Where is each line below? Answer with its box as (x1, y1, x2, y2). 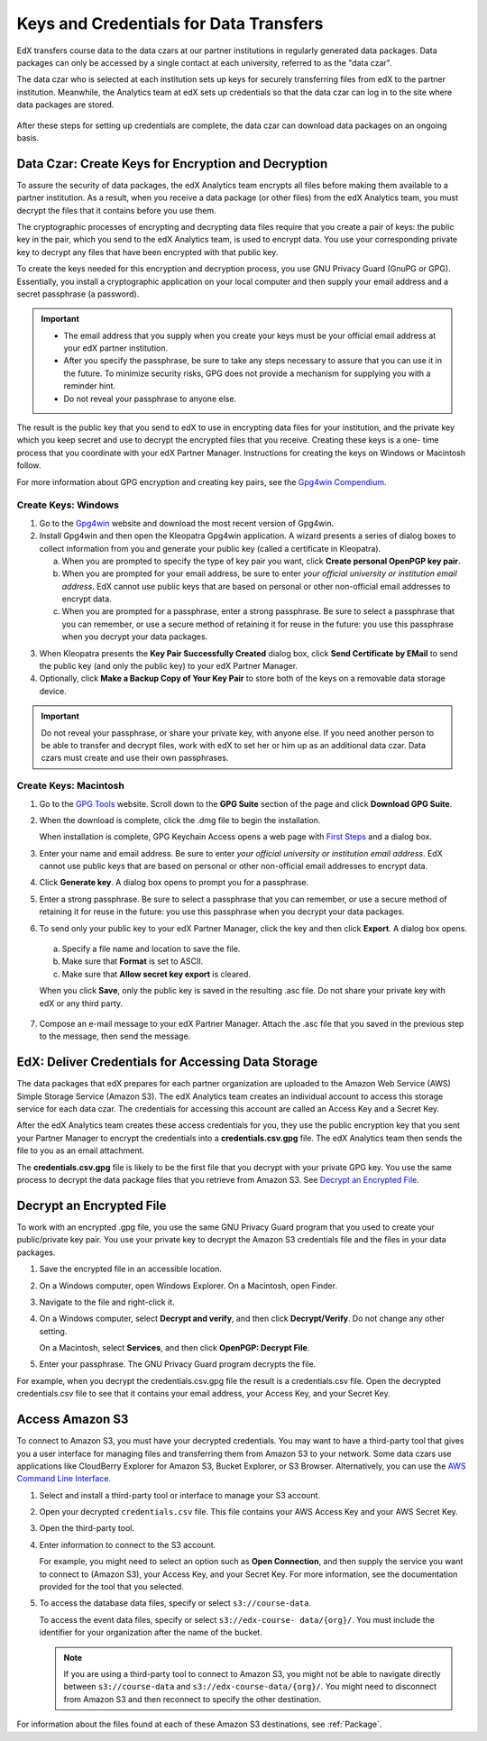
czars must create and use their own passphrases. (41, 753, 229, 764)
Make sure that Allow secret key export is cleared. (61, 968, 252, 979)
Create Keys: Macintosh (16, 780, 125, 793)
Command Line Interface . (16, 1473, 112, 1484)
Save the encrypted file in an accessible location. (39, 1263, 223, 1275)
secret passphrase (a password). (16, 289, 140, 299)
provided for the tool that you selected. (39, 1581, 184, 1592)
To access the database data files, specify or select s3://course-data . (39, 1598, 311, 1608)
